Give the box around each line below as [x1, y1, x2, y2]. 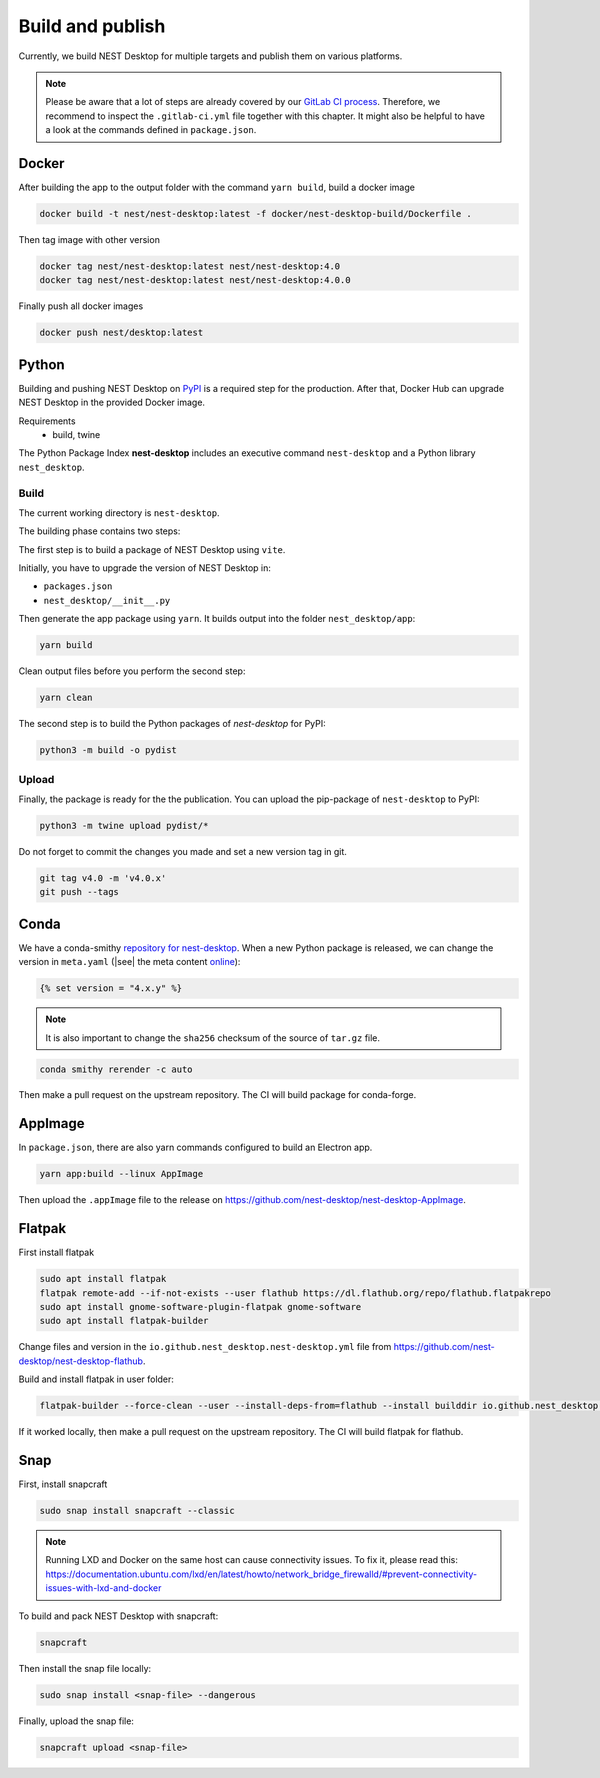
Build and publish [18, 15, 166, 37]
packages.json [43, 581, 113, 592]
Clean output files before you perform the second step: [18, 665, 246, 677]
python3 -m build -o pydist [39, 745, 177, 756]
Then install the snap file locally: [18, 1662, 152, 1674]
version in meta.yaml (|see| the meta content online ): [18, 956, 241, 968]
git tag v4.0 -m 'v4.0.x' [39, 872, 167, 884]
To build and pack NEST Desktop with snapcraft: [18, 1610, 219, 1622]
